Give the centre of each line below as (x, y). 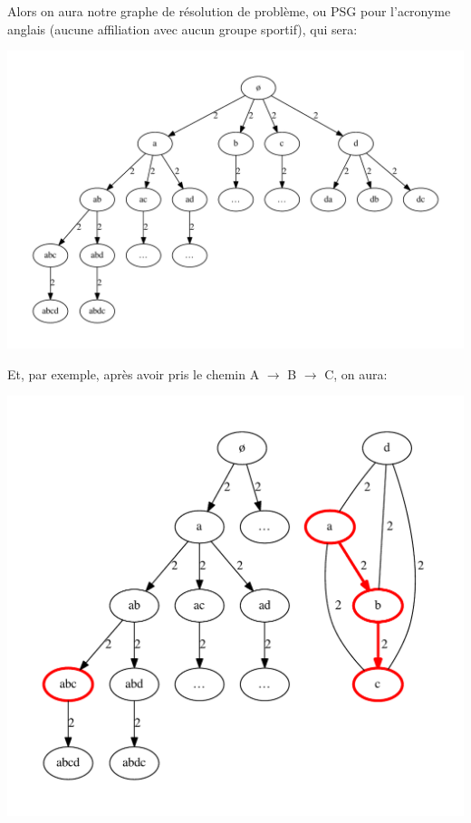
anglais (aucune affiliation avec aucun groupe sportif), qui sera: (183, 29)
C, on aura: (356, 373)
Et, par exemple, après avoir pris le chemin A (134, 373)
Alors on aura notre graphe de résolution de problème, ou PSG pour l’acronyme (229, 11)
